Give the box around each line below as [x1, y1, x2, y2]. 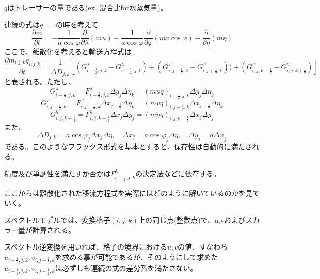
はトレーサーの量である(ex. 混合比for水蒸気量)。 [7, 2, 168, 12]
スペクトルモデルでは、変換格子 [4, 214, 111, 225]
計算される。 [32, 224, 75, 235]
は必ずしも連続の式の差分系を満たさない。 [55, 263, 198, 273]
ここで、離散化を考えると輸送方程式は [4, 46, 132, 57]
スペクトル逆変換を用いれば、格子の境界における [4, 241, 168, 252]
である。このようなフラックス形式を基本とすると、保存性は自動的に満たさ [4, 141, 252, 151]
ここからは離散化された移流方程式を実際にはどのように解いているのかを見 [4, 187, 253, 198]
